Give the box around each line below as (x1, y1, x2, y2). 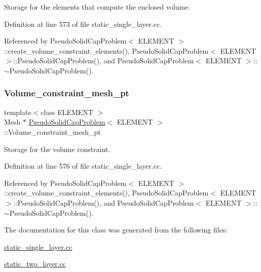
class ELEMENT (41, 106, 93, 117)
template (4, 106, 31, 117)
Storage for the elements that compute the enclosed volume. (4, 2, 191, 12)
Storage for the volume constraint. (4, 143, 110, 154)
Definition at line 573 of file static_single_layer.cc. (4, 18, 162, 29)
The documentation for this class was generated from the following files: (4, 224, 228, 235)
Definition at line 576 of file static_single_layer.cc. (4, 161, 162, 171)
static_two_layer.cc (4, 258, 66, 269)
